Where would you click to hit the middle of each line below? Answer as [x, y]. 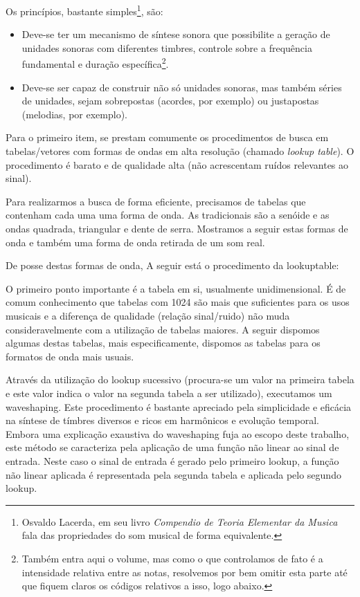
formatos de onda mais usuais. [70, 356]
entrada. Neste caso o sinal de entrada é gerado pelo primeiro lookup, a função [172, 460]
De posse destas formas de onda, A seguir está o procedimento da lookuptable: [172, 265]
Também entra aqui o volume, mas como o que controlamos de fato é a [172, 558]
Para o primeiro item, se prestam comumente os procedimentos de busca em [167, 137]
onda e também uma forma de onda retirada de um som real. [135, 242]
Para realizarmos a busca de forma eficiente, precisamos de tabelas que [156, 201]
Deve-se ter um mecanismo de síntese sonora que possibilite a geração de [176, 34]
